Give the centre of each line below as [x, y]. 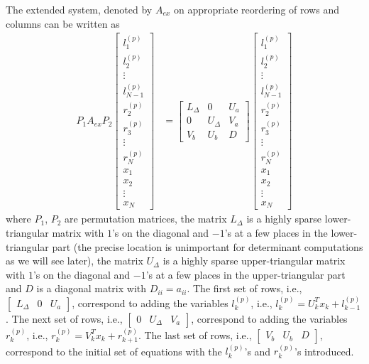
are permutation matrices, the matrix [146, 219]
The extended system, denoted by [79, 9]
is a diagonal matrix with [92, 288]
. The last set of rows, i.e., [195, 334]
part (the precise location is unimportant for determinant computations [208, 246]
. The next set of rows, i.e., [64, 318]
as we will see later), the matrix [75, 261]
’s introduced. [324, 351]
